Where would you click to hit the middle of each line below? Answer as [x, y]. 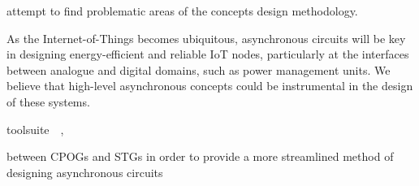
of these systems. [48, 101]
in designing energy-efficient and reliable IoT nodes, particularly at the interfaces [208, 54]
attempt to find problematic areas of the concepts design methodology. [182, 11]
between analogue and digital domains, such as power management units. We [199, 69]
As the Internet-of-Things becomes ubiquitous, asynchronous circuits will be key [206, 38]
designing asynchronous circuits [85, 172]
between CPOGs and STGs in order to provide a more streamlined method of [200, 156]
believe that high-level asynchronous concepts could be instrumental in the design [210, 86]
